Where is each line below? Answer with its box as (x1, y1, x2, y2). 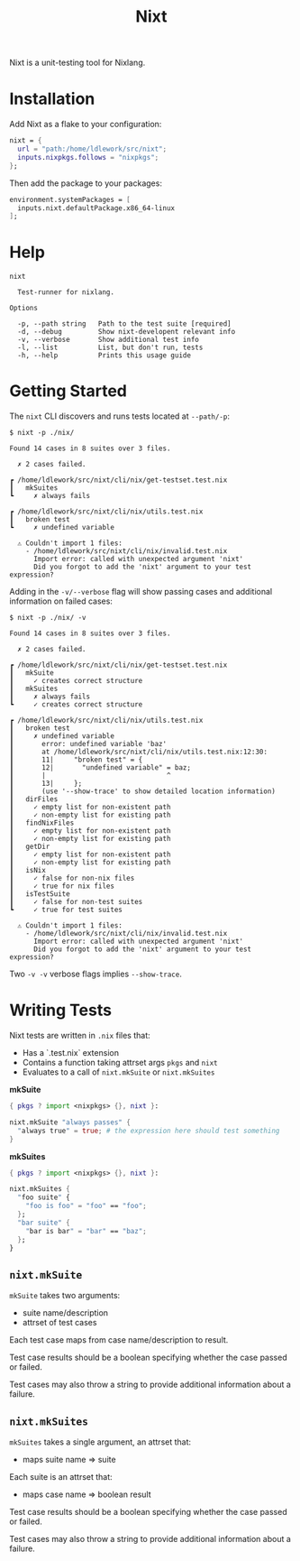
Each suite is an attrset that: (9, 1472, 113, 1482)
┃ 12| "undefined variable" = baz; (9, 763, 192, 772)
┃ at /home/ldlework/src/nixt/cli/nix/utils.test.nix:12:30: (9, 747, 268, 757)
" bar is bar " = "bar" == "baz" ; (25, 1226, 147, 1235)
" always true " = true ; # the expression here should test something (17, 1126, 280, 1135)
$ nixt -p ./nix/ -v (9, 614, 87, 623)
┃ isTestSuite (9, 890, 70, 899)
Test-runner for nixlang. (17, 288, 115, 297)
